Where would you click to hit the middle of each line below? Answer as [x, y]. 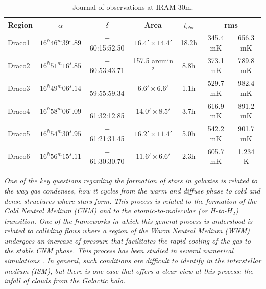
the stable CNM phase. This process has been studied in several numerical [119, 250]
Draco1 [19, 43]
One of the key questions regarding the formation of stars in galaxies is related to [131, 180]
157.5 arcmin [153, 60]
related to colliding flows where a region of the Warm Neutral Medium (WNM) [127, 231]
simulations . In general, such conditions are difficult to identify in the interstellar [133, 261]
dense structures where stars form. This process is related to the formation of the [130, 200]
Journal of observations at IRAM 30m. [133, 7]
